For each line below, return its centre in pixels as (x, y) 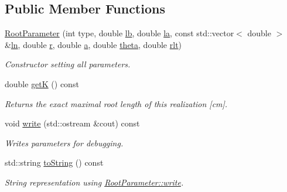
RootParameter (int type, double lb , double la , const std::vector (119, 33)
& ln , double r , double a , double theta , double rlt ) (93, 44)
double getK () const (42, 83)
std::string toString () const (54, 162)
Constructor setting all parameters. (68, 64)
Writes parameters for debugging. (64, 143)
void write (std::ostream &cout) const (72, 123)
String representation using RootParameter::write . (94, 182)
